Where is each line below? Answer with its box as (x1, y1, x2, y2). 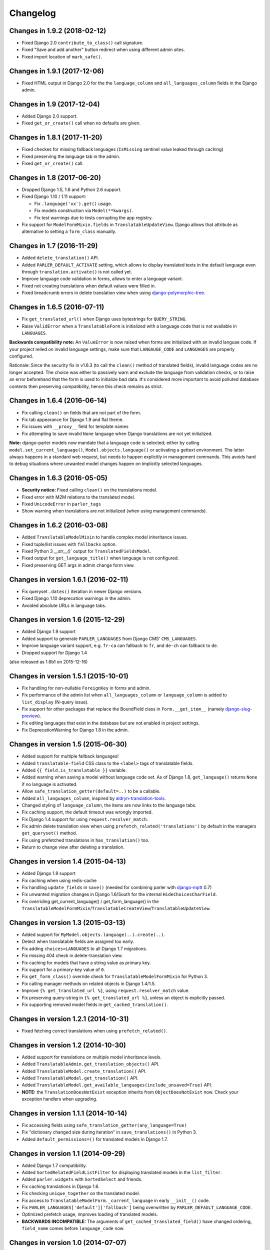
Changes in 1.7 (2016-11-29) (9, 241, 98, 250)
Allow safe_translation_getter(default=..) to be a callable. (21, 788, 160, 794)
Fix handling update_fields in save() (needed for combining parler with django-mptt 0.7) (21, 884, 212, 890)
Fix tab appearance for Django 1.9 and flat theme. (21, 416, 124, 422)
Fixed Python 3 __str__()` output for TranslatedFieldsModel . (21, 548, 152, 554)
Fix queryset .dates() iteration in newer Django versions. (21, 588, 142, 594)
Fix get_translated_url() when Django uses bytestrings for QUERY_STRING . (21, 316, 187, 322)
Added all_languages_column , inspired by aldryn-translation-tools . (21, 795, 166, 801)
